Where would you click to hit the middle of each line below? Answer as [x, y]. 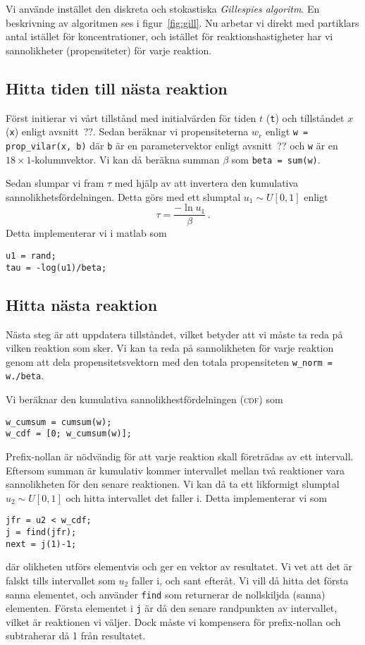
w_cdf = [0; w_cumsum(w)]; [69, 434]
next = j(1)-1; [41, 544]
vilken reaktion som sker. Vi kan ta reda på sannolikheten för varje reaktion [170, 348]
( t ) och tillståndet [305, 117]
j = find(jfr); [41, 532]
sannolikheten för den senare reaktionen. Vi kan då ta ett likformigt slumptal [173, 484]
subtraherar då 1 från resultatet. [76, 635]
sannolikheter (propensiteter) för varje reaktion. [109, 50]
